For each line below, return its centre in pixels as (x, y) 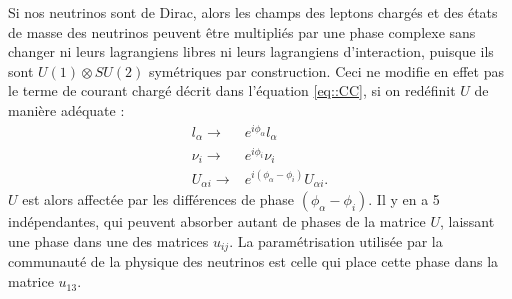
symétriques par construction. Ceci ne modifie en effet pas (326, 70)
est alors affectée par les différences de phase (158, 199)
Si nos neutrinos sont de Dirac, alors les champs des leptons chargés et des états (253, 12)
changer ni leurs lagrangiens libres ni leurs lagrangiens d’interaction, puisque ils (251, 51)
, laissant (467, 221)
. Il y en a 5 (404, 199)
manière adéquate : (66, 109)
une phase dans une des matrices (108, 241)
